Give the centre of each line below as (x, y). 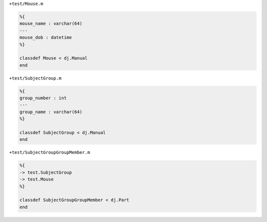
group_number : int (43, 98)
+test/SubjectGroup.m (35, 78)
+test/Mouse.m (26, 4)
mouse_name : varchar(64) (51, 24)
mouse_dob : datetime (46, 38)
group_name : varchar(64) (51, 112)
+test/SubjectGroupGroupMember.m (50, 153)
